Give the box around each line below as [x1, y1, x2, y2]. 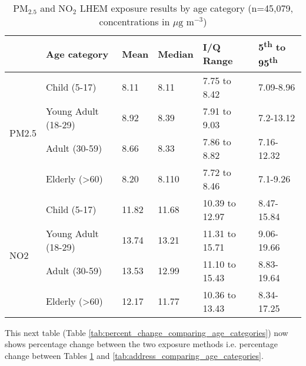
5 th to [258, 38, 286, 54]
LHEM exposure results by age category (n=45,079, [79, 1, 293, 15]
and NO [40, 1, 73, 15]
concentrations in [99, 15, 170, 28]
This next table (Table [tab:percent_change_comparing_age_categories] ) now [5, 326, 288, 338]
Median [158, 46, 194, 61]
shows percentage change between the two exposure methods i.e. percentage [5, 338, 278, 350]
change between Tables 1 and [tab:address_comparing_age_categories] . [5, 349, 264, 361]
